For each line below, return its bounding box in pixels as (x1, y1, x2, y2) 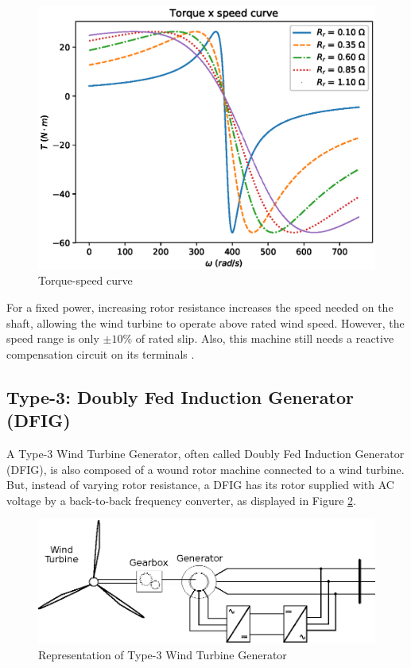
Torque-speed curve (38, 272, 133, 289)
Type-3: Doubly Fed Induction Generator (6, 384, 354, 409)
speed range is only (6, 330, 99, 347)
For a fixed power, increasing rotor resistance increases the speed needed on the (6, 299, 394, 316)
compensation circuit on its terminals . (6, 345, 195, 362)
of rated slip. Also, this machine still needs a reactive (135, 330, 394, 347)
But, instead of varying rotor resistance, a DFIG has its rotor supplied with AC (6, 476, 394, 493)
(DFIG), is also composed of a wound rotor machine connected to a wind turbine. (6, 460, 405, 477)
